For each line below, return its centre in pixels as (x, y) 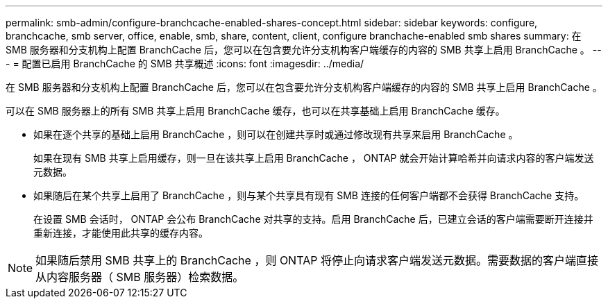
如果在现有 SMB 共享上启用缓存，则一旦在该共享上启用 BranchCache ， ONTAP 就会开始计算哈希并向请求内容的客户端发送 (314, 158)
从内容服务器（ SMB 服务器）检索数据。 (140, 277)
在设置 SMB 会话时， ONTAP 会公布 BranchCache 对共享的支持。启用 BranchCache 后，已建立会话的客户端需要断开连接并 (313, 219)
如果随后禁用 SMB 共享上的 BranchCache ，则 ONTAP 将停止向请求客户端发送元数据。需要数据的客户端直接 (317, 260)
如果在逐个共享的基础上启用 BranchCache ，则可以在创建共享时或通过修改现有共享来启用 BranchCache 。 (276, 134)
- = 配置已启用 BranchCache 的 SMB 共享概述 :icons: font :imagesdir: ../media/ (185, 64)
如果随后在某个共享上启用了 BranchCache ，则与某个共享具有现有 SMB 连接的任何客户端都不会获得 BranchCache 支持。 (309, 195)
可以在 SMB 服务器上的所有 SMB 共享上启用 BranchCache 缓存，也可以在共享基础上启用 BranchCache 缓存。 (255, 111)
